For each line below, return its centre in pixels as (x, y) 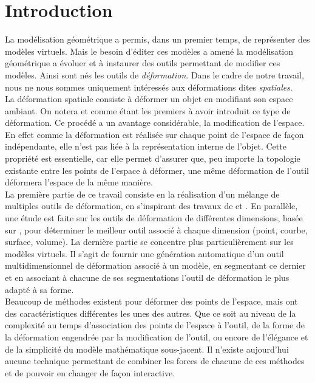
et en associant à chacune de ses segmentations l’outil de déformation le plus (147, 277)
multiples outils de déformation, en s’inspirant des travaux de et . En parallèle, (151, 206)
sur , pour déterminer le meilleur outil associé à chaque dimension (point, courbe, (156, 229)
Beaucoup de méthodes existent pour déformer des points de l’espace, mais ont (151, 301)
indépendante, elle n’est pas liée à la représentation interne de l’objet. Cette (146, 146)
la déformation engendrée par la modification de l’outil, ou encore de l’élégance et (157, 336)
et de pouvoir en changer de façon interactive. (90, 372)
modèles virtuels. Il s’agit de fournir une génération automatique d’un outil (144, 253)
